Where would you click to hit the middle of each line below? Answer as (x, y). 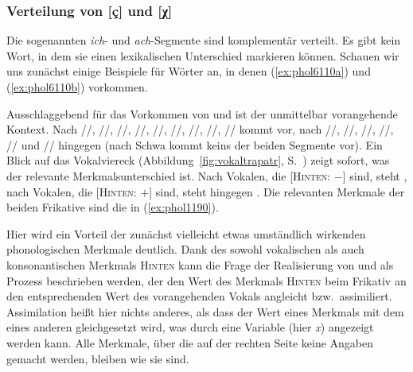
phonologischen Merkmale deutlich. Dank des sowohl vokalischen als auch (185, 249)
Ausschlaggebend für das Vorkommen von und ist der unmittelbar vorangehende (202, 113)
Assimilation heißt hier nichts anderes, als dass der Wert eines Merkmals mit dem (205, 311)
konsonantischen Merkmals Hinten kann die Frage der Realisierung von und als (200, 264)
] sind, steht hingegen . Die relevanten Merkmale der (277, 191)
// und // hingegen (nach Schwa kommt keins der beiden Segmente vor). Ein (195, 144)
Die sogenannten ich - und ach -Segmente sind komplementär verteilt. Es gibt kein (204, 40)
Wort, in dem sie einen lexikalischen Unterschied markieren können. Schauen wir (203, 55)
